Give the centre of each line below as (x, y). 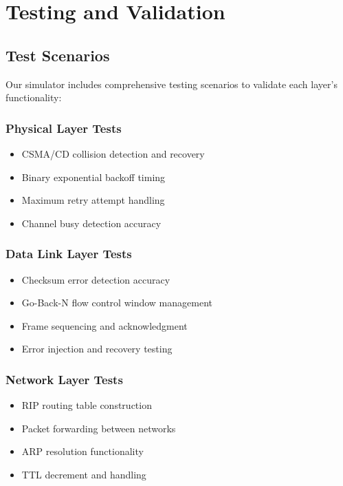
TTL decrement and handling (84, 474)
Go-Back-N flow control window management (117, 303)
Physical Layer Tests (64, 128)
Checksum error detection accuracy (96, 279)
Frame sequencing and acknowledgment (104, 325)
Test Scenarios (58, 55)
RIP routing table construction (87, 405)
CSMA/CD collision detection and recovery (113, 153)
